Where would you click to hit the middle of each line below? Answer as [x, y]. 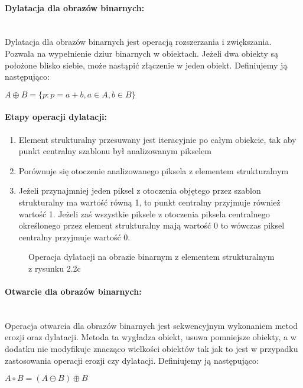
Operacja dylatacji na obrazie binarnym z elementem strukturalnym [151, 257]
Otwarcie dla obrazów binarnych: [73, 291]
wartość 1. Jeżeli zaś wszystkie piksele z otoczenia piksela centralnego [144, 213]
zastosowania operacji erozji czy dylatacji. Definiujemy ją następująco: [132, 360]
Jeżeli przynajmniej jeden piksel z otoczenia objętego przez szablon [140, 190]
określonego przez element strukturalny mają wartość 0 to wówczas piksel [151, 225]
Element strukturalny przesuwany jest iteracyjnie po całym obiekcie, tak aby [157, 139]
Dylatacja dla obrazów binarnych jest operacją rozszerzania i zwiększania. [138, 42]
